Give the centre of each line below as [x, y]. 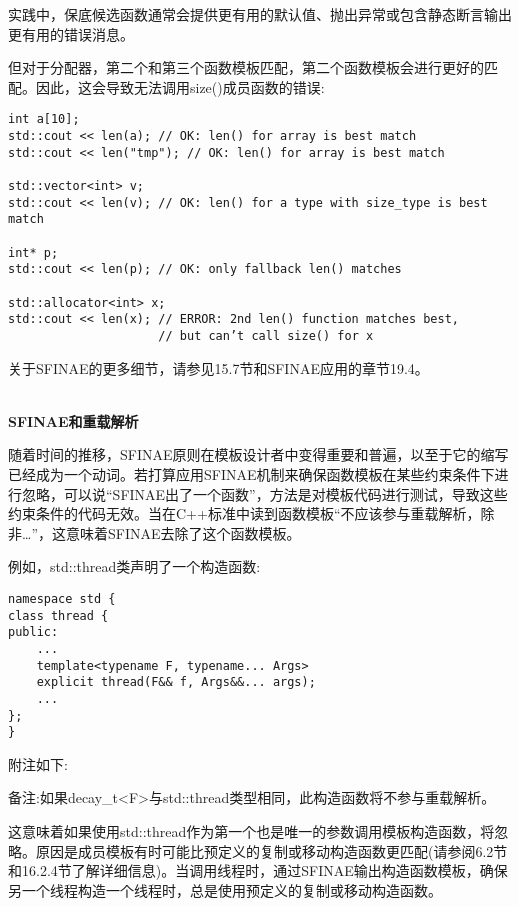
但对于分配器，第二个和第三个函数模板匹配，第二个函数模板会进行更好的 [246, 67]
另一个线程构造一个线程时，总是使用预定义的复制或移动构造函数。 [225, 889]
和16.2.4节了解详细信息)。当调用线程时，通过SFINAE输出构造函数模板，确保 [258, 870]
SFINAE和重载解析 [73, 420]
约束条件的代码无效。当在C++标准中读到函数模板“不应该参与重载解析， [244, 513]
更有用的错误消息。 [71, 33]
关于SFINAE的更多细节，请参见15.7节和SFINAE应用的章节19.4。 [218, 367]
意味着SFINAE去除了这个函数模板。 [183, 532]
